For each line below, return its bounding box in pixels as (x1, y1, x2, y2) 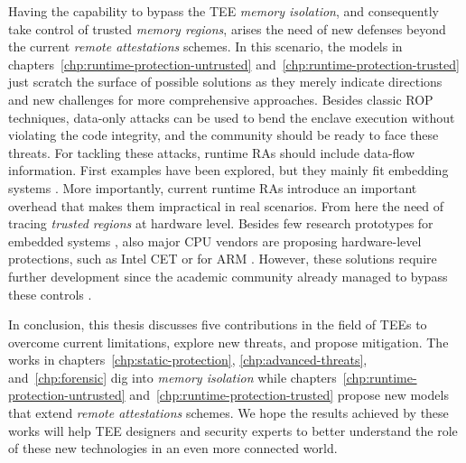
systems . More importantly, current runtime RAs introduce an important (8, 178, 417, 197)
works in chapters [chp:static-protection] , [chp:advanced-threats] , (8, 350, 368, 369)
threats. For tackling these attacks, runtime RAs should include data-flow (8, 143, 415, 162)
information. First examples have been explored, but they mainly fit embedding (8, 161, 449, 180)
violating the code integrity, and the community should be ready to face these (8, 125, 439, 144)
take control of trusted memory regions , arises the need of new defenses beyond (8, 19, 446, 38)
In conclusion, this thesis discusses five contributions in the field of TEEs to (8, 315, 427, 334)
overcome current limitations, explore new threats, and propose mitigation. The (8, 332, 449, 351)
